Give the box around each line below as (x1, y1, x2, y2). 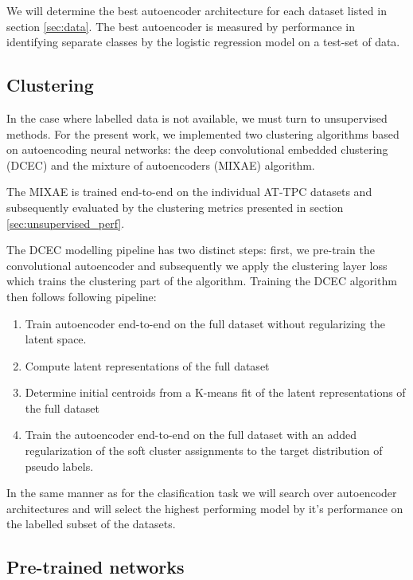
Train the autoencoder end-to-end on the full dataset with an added (25, 426, 357, 443)
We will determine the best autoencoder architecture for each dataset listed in (6, 2, 387, 18)
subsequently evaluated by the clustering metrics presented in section (6, 198, 344, 215)
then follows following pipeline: (6, 288, 157, 304)
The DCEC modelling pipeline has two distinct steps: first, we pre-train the (6, 241, 375, 258)
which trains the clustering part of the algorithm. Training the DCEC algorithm (6, 272, 397, 289)
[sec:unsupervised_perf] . (6, 214, 125, 231)
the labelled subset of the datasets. (6, 515, 176, 532)
